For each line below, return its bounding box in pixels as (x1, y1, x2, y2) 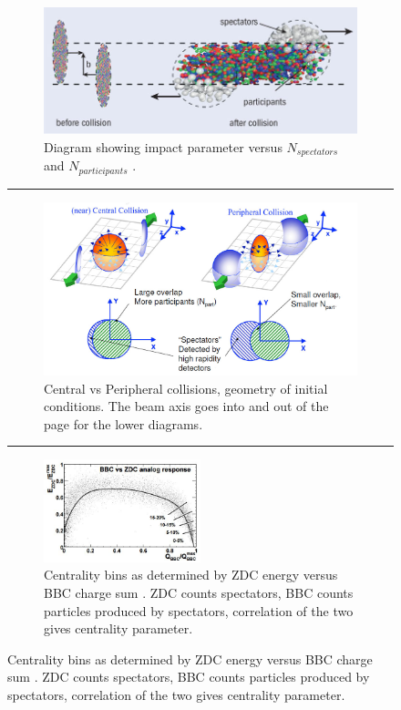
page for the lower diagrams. (44, 414, 203, 433)
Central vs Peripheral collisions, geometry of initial (44, 378, 328, 397)
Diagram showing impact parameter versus (44, 137, 283, 156)
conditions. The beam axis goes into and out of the (44, 396, 329, 416)
